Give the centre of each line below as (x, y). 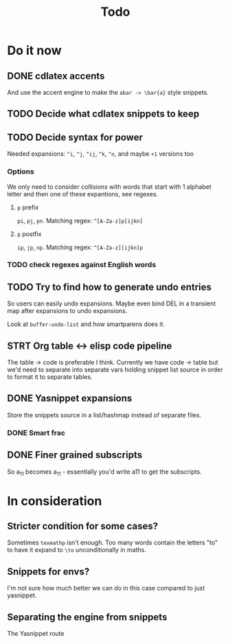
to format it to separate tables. (50, 377)
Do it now (34, 50)
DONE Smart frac (36, 433)
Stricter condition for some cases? (83, 526)
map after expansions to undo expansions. (67, 311)
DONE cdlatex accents (56, 76)
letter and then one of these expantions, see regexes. (83, 194)
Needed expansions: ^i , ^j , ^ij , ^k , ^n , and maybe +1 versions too (101, 154)
